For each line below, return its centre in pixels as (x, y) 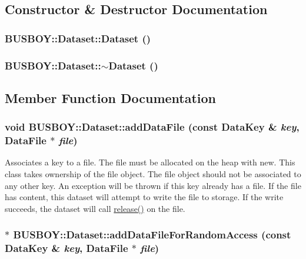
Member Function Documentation (111, 97)
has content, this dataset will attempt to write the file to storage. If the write (144, 197)
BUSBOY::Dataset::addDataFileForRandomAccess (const (152, 235)
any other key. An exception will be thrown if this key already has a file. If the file (153, 185)
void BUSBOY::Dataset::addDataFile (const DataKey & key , (152, 127)
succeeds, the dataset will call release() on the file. (95, 208)
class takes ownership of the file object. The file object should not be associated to (153, 173)
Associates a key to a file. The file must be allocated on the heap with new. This (150, 162)
